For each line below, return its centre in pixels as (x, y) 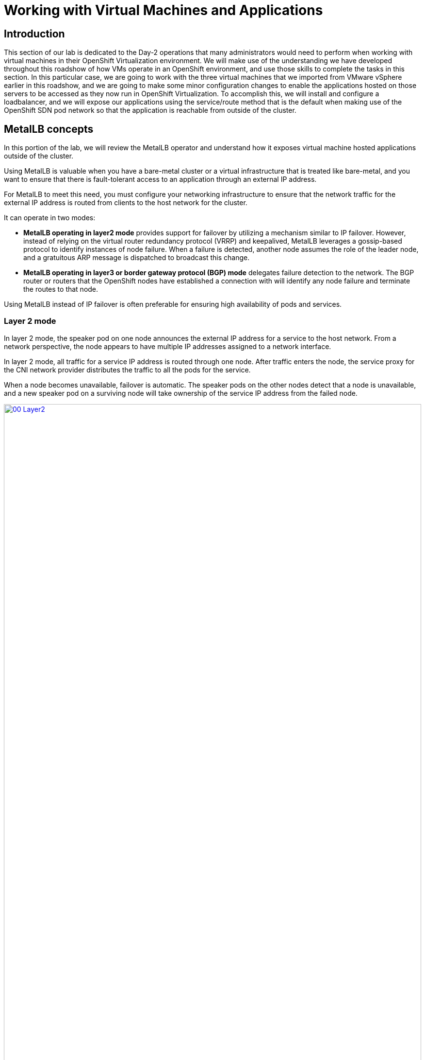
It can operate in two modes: (50, 218)
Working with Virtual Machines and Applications (163, 10)
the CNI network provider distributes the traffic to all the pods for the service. (127, 370)
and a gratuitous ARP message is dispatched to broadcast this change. (137, 258)
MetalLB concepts (49, 129)
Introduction (34, 34)
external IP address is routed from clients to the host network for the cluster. (126, 203)
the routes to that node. (61, 289)
